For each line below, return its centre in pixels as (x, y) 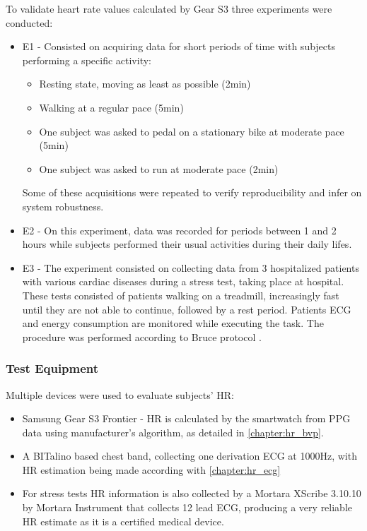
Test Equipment (52, 368)
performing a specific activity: (87, 60)
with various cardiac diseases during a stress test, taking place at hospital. (183, 281)
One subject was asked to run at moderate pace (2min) (159, 168)
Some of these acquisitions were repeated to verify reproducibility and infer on (192, 192)
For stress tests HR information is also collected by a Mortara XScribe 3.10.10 (192, 493)
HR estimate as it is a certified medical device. (123, 521)
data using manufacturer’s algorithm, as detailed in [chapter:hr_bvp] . (173, 432)
